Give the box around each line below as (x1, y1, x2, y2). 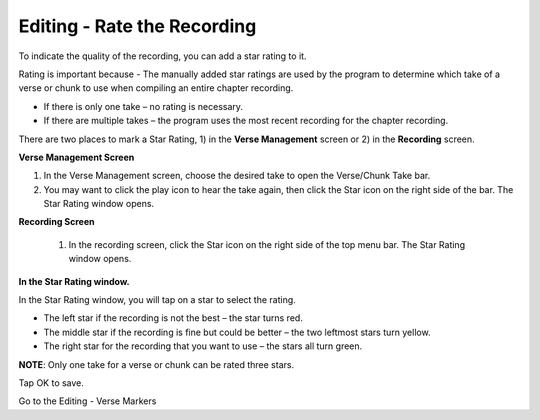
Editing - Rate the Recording (18, 15, 257, 37)
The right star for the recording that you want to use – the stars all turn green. (43, 340, 363, 352)
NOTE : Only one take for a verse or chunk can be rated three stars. (18, 358, 295, 370)
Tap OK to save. (18, 376, 85, 389)
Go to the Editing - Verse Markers (18, 395, 157, 407)
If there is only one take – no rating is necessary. (43, 100, 244, 112)
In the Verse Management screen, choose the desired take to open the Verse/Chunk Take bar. (43, 170, 431, 182)
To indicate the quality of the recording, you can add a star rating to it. (18, 50, 307, 62)
